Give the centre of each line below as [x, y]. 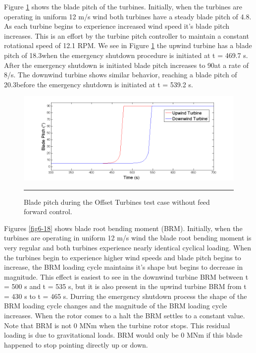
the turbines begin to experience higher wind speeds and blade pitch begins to [123, 257]
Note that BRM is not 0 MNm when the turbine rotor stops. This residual [117, 325]
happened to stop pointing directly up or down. [76, 344]
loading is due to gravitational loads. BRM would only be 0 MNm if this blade [123, 335]
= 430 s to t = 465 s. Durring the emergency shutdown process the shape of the [126, 296]
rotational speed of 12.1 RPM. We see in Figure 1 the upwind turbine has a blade [128, 45]
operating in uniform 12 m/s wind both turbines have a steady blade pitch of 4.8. [128, 16]
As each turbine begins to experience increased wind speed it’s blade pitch [117, 26]
